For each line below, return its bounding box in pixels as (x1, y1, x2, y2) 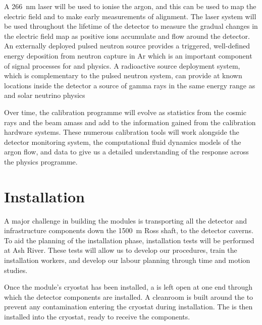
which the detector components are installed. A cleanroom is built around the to (4, 291, 253, 302)
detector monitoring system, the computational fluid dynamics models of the (4, 136, 241, 147)
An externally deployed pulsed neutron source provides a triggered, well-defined (4, 40, 250, 51)
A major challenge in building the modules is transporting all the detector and (4, 215, 247, 226)
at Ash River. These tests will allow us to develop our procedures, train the (4, 245, 237, 255)
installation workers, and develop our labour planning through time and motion (4, 255, 250, 265)
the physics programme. (4, 156, 78, 167)
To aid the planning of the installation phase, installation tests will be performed (4, 235, 254, 245)
